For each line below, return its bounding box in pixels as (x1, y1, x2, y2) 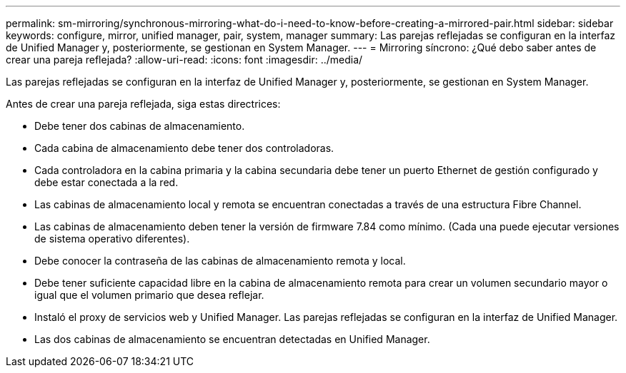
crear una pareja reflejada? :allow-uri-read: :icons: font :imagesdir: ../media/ (6, 53, 363, 66)
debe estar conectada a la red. (34, 176, 179, 188)
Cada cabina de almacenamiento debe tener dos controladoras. (34, 142, 334, 154)
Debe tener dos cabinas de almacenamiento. (34, 120, 245, 132)
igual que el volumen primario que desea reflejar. (34, 289, 264, 301)
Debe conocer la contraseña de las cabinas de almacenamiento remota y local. (34, 255, 406, 267)
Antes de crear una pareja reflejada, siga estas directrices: (6, 98, 281, 110)
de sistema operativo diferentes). (34, 233, 190, 245)
